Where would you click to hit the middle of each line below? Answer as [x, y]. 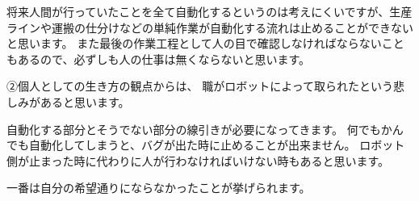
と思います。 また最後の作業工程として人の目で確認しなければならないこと [205, 43]
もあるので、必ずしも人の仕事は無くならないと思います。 [159, 59]
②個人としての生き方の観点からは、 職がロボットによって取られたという [200, 86]
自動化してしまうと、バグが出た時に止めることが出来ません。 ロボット [217, 145]
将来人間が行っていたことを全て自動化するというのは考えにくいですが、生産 [209, 11]
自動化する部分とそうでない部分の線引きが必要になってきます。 [175, 129]
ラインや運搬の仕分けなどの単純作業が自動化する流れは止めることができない [210, 27]
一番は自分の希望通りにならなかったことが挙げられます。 [159, 188]
